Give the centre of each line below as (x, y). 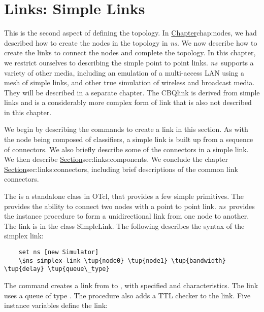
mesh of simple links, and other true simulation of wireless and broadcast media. (129, 82)
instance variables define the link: (56, 305)
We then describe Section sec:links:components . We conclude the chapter (116, 159)
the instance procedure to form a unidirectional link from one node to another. (127, 216)
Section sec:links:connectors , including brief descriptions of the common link (121, 169)
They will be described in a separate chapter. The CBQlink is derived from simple (132, 92)
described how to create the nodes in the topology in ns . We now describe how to (131, 42)
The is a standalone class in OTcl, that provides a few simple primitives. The (124, 196)
